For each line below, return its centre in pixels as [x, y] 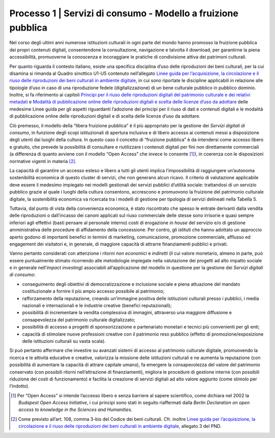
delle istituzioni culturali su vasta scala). [64, 341]
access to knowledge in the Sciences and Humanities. [75, 409]
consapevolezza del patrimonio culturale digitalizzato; [79, 320]
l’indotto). [20, 386]
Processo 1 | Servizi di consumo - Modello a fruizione [124, 13]
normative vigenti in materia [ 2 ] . [43, 161]
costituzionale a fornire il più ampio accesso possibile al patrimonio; [93, 291]
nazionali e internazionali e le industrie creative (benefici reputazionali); [97, 306]
